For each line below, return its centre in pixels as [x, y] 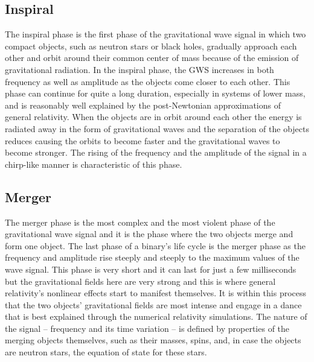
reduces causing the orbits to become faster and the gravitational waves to [143, 140]
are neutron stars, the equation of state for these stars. [106, 352]
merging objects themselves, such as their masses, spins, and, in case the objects [153, 340]
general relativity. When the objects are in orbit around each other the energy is [153, 117]
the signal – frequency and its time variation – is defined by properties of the [147, 328]
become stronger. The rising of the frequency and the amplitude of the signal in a [156, 152]
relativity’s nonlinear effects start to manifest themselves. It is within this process [156, 293]
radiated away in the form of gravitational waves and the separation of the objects [157, 128]
